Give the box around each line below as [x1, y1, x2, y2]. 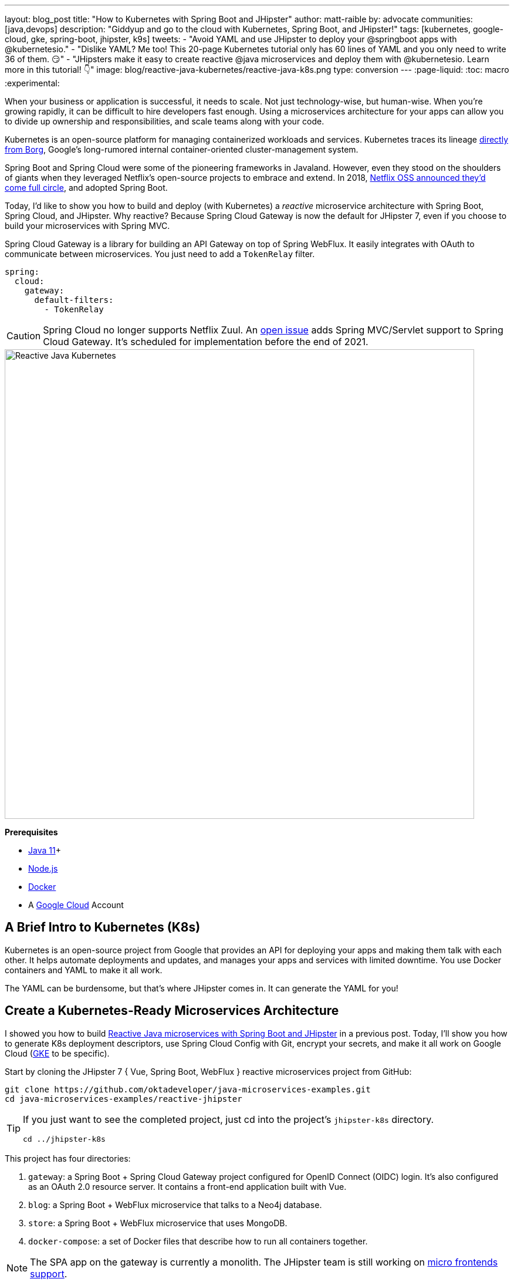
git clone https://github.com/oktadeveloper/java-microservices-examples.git [5, 1084, 371, 1094]
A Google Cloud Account [28, 900, 124, 910]
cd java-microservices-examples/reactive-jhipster [5, 1094, 242, 1104]
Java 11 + [28, 845, 61, 855]
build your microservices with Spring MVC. [5, 221, 170, 231]
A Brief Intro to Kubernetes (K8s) [5, 920, 201, 935]
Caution [6, 330, 41, 342]
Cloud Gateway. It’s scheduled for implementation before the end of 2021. [43, 336, 368, 348]
